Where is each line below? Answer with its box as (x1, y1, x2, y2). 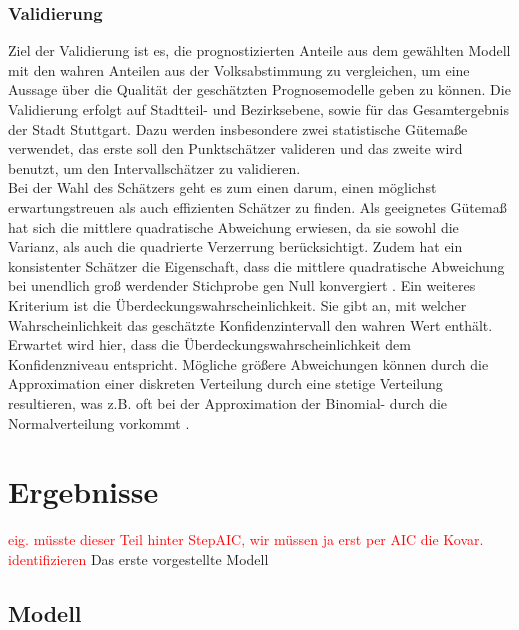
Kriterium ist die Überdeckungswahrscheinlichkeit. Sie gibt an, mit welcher (8, 294, 467, 315)
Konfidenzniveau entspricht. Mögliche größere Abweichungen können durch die (8, 353, 489, 374)
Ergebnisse (8, 471, 159, 512)
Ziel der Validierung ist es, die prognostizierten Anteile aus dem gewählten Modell (8, 40, 511, 61)
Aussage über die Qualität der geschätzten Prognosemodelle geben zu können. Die (8, 79, 511, 100)
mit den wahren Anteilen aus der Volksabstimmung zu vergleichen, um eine (8, 59, 470, 80)
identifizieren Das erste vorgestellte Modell (8, 548, 269, 569)
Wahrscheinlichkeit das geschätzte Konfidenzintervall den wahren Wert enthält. (8, 314, 493, 335)
